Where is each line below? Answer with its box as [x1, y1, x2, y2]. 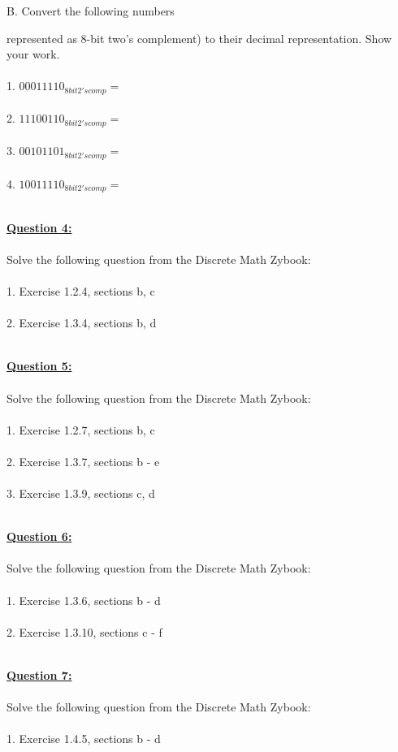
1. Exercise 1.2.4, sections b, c [6, 282, 155, 299]
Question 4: [6, 218, 72, 236]
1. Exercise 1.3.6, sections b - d [6, 591, 161, 608]
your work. [6, 45, 60, 63]
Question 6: [6, 528, 72, 545]
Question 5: [6, 357, 72, 374]
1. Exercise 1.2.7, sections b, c [6, 421, 155, 438]
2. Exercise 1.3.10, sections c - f [6, 623, 162, 640]
